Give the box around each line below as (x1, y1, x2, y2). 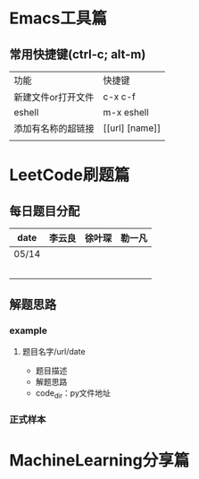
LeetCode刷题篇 (9, 165, 130, 185)
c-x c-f (103, 90, 136, 103)
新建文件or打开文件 (13, 91, 95, 103)
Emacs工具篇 (9, 8, 107, 29)
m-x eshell (103, 107, 149, 118)
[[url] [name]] (103, 122, 162, 134)
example (9, 324, 47, 337)
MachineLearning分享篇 (9, 449, 190, 470)
